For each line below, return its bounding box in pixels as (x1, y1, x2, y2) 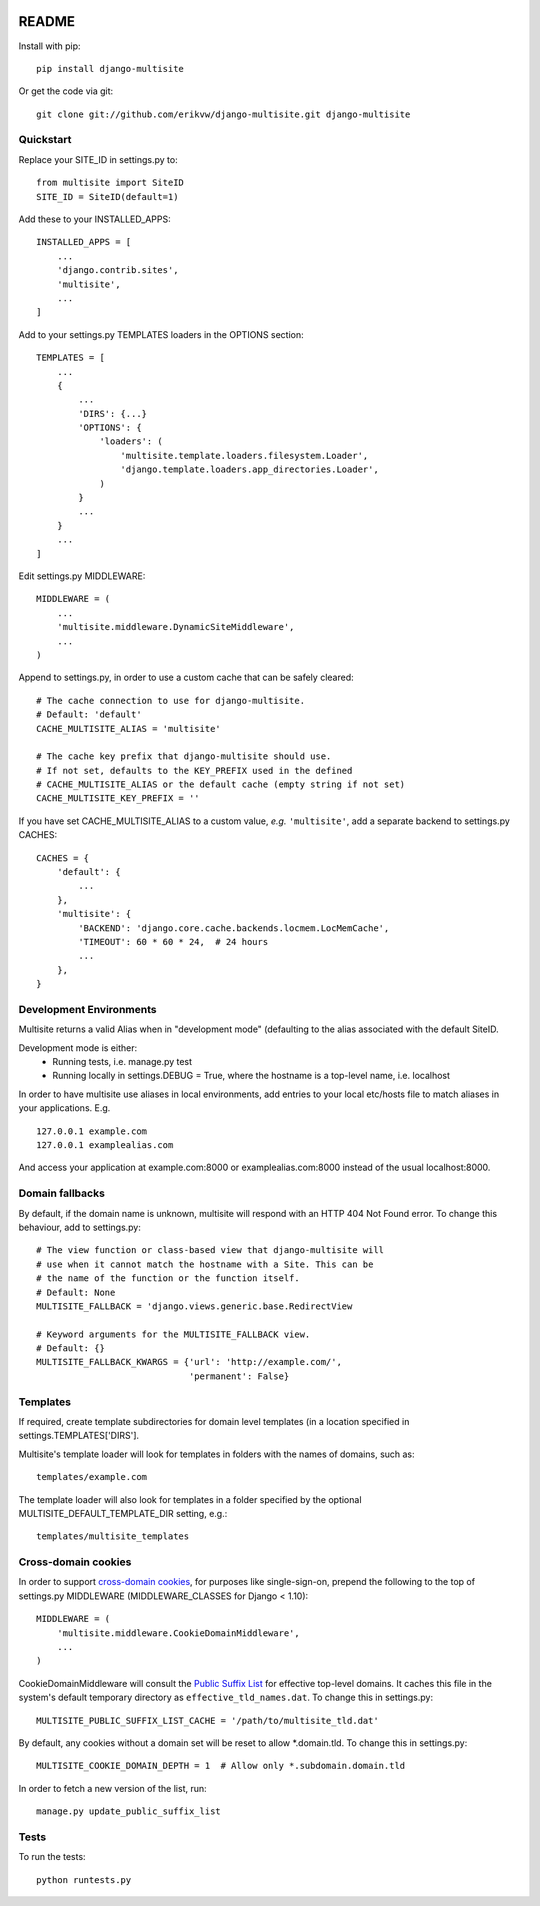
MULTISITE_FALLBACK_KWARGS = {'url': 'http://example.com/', (36, 1356, 342, 1368)
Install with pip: (18, 40, 81, 52)
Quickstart (18, 133, 72, 147)
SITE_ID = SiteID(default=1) (36, 191, 179, 202)
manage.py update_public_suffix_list (36, 1806, 222, 1817)
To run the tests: (18, 1851, 86, 1863)
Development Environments (18, 1002, 157, 1016)
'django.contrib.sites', (56, 265, 179, 276)
